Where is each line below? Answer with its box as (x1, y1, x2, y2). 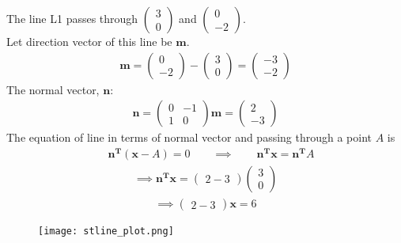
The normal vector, (6, 81, 100, 97)
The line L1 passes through (6, 10, 138, 26)
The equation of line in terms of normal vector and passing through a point (6, 129, 373, 146)
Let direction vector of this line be (6, 33, 172, 49)
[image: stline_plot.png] (38, 226, 174, 237)
